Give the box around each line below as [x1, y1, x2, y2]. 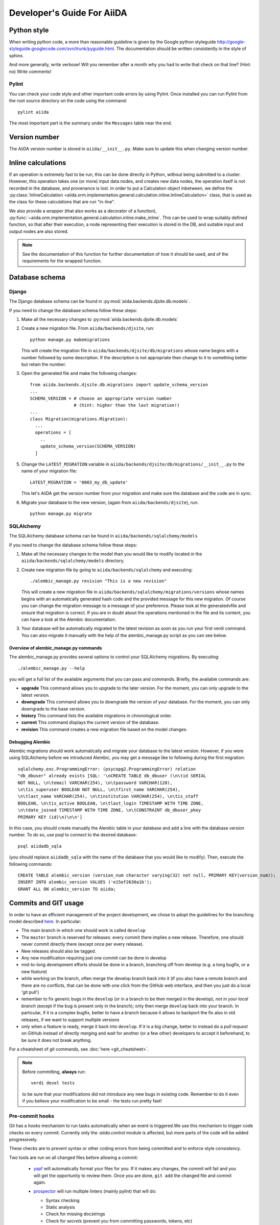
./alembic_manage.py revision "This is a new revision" [30, 578, 167, 584]
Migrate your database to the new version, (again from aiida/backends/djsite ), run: [21, 499, 199, 505]
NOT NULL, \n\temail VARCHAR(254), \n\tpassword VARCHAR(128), [18, 780, 173, 785]
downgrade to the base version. [21, 706, 86, 711]
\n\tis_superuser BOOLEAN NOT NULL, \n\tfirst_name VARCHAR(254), [18, 787, 181, 792]
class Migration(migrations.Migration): [30, 416, 128, 421]
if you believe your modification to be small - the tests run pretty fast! [22, 1098, 162, 1104]
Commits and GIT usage [9, 899, 84, 907]
